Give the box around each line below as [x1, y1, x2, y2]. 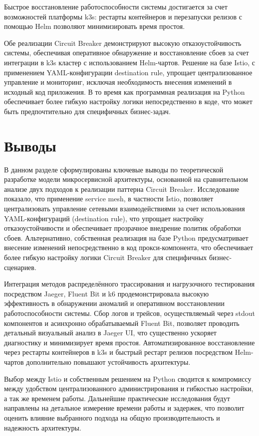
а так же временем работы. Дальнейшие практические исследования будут [4, 393, 230, 403]
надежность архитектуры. [4, 422, 81, 433]
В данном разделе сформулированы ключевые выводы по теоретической [4, 164, 224, 174]
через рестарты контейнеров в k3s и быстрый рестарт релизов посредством [4, 347, 233, 357]
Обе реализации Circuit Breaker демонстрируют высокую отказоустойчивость [4, 37, 242, 48]
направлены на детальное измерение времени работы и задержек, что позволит [4, 403, 245, 413]
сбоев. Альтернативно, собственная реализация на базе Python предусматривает [4, 232, 249, 243]
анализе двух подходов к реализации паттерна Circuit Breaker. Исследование [4, 183, 240, 194]
